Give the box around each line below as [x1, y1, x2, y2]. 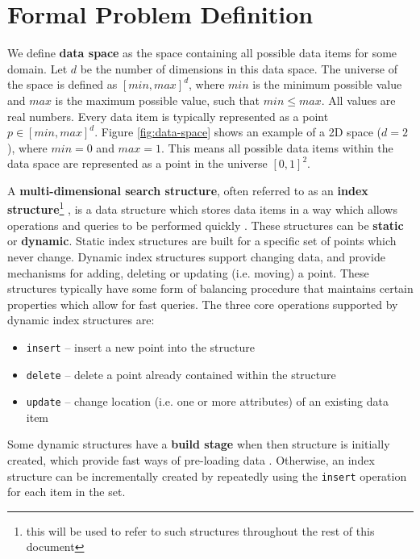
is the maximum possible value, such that [55, 91, 260, 108]
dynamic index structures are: [7, 311, 155, 328]
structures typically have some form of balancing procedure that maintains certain [7, 280, 414, 297]
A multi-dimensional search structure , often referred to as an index [7, 181, 368, 198]
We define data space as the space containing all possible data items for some [7, 44, 397, 61]
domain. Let [7, 60, 68, 77]
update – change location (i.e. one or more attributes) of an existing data [26, 393, 389, 410]
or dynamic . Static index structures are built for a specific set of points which [7, 232, 397, 249]
